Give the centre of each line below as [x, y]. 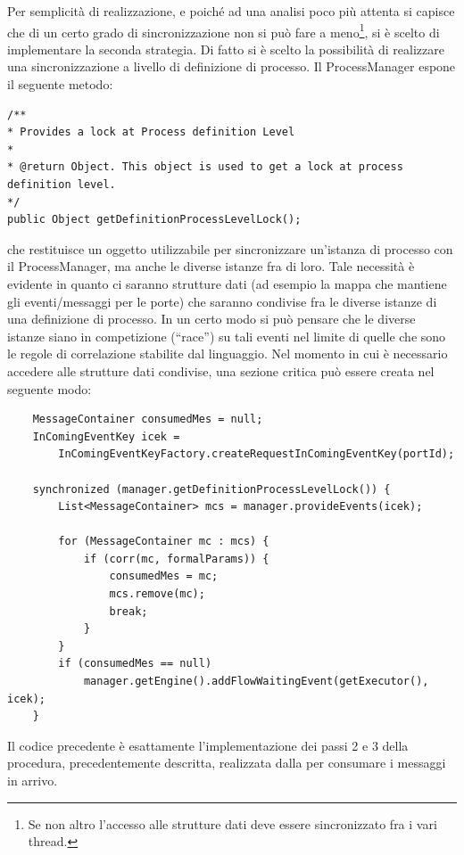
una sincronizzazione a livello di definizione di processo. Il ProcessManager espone [232, 66]
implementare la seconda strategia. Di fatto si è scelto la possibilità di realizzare [226, 49]
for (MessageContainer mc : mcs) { [164, 542]
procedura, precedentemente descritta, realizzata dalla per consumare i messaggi [227, 763]
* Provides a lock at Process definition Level [151, 132]
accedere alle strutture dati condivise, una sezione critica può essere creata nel [221, 370]
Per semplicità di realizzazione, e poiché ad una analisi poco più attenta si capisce [231, 11]
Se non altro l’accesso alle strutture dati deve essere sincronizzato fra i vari [232, 823]
